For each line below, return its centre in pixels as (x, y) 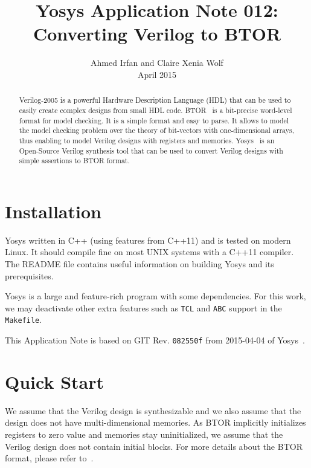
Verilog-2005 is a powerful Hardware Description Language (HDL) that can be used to (155, 100)
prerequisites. (29, 275)
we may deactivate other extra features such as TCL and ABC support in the (143, 307)
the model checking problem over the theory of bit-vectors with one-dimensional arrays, (156, 130)
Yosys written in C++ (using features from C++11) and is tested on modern (148, 240)
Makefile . (24, 320)
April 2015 (157, 74)
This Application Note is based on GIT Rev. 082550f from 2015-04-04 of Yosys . (155, 340)
